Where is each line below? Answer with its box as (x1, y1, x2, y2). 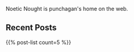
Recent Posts (5, 22, 57, 33)
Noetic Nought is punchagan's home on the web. (5, 5, 129, 12)
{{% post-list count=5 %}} (5, 39, 72, 46)
